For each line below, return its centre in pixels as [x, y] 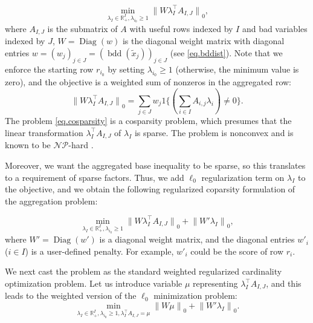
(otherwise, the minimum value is [237, 69]
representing [215, 283]
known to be [28, 145]
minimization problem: [195, 295]
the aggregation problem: [51, 201]
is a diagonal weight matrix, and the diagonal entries [197, 239]
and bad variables [275, 28]
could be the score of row [237, 251]
